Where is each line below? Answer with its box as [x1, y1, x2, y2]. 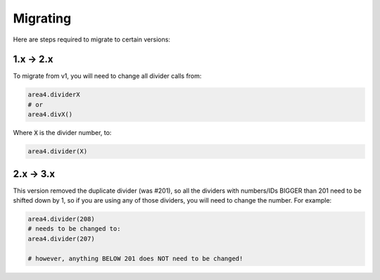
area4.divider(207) [27, 234, 95, 243]
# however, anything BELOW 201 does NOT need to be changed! [27, 254, 243, 262]
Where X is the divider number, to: [13, 129, 112, 137]
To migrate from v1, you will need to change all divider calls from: [13, 72, 202, 80]
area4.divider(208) [27, 215, 95, 223]
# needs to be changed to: [27, 225, 121, 233]
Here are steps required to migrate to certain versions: [13, 35, 170, 44]
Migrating [13, 11, 72, 26]
